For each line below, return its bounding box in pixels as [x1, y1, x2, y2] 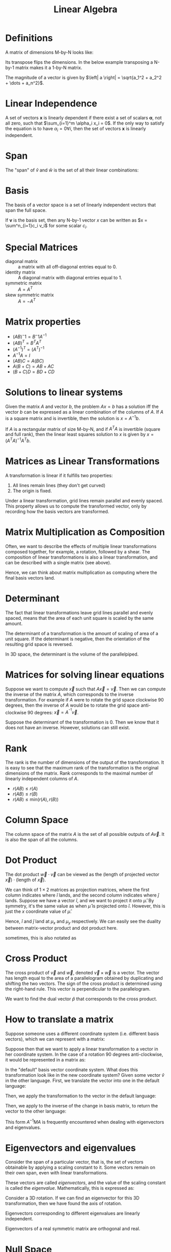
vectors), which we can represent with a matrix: [5, 1036, 105, 1042]
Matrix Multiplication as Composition [5, 526, 165, 538]
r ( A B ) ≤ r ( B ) [12, 791, 38, 797]
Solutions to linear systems [5, 387, 123, 398]
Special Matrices [5, 242, 78, 253]
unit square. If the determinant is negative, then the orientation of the [5, 636, 150, 642]
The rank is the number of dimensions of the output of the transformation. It [5, 759, 164, 765]
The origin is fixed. [12, 488, 52, 494]
